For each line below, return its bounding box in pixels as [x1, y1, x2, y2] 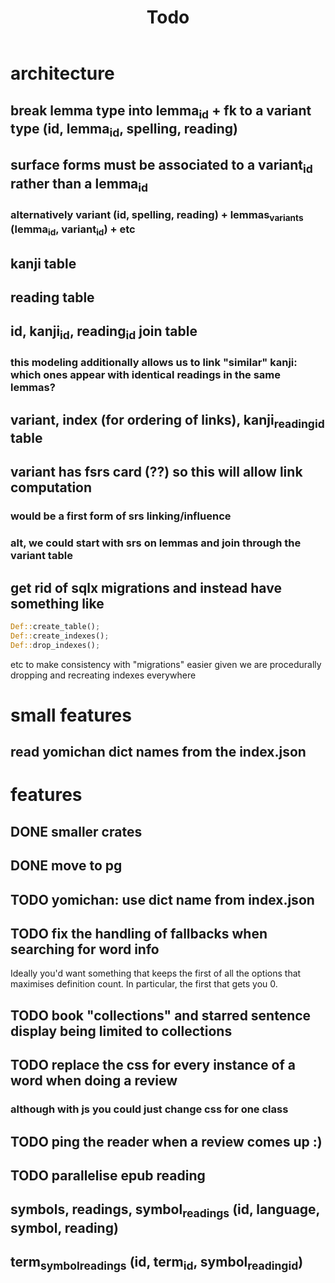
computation [10, 479, 93, 496]
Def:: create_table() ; [10, 622, 101, 632]
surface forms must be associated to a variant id [10, 157, 313, 176]
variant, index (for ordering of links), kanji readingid [10, 411, 325, 431]
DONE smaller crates [10, 823, 143, 840]
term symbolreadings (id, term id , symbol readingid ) [10, 1253, 304, 1273]
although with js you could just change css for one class [10, 1102, 289, 1116]
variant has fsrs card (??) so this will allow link [10, 464, 303, 481]
